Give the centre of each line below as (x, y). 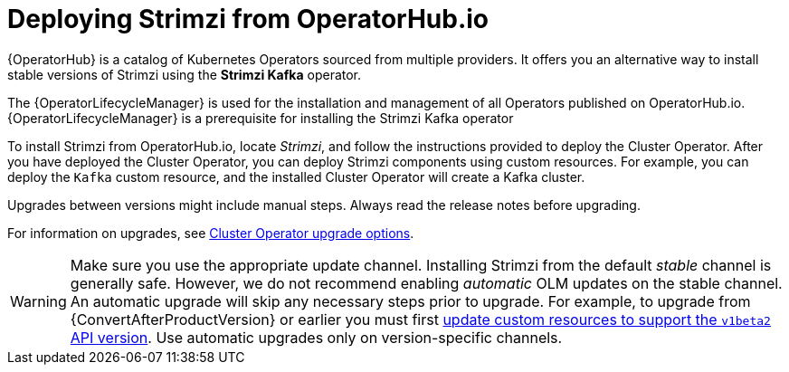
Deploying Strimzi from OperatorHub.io (248, 19)
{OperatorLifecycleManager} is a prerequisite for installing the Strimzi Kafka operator (261, 118)
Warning (38, 301)
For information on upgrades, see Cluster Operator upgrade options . (211, 233)
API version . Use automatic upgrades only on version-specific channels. (316, 337)
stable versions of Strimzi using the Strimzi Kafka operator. (185, 74)
